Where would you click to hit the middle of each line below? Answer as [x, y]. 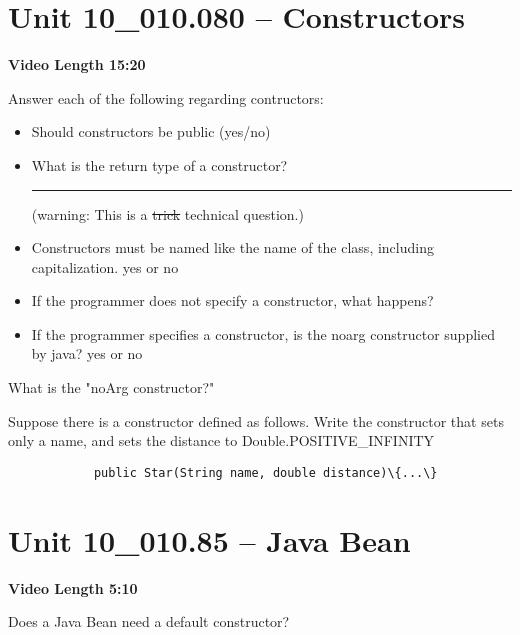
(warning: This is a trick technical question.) [167, 213]
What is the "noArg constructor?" [111, 387]
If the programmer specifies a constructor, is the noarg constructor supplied [263, 333]
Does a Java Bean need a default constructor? [149, 621]
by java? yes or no [87, 353]
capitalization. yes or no [105, 266]
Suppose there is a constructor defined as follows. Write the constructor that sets [256, 420]
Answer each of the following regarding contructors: [166, 97]
